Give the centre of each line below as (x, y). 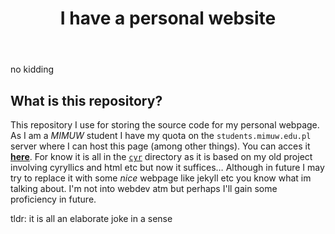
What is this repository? (86, 100)
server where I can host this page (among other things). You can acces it (160, 146)
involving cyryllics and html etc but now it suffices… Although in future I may (167, 167)
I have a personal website (168, 18)
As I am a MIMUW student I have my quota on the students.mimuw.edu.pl (161, 135)
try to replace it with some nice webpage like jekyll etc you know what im (161, 178)
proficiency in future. (53, 199)
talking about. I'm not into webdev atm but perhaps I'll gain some (144, 188)
